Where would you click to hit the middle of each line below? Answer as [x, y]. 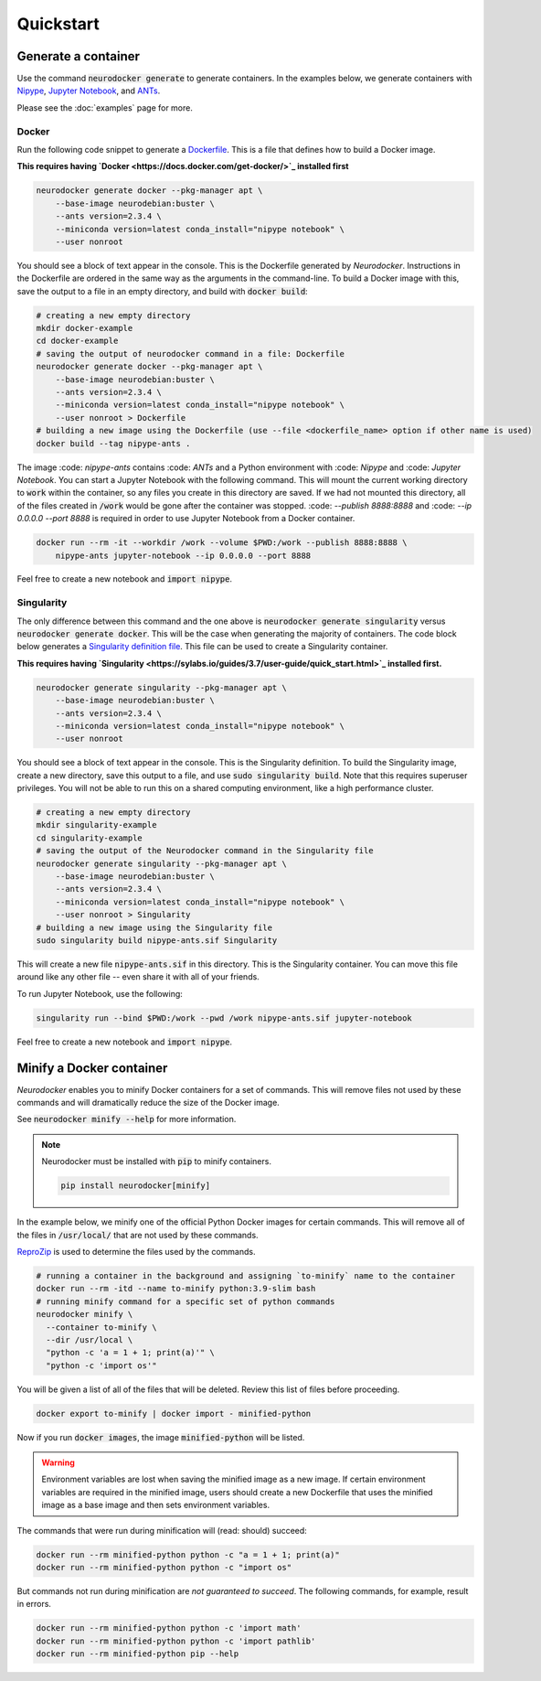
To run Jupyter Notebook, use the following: [100, 993]
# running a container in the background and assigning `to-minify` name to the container [246, 1275]
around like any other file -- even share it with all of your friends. [138, 977]
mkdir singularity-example [96, 825]
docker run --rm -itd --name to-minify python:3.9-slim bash [176, 1289]
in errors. [34, 1604]
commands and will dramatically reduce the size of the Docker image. [149, 1103]
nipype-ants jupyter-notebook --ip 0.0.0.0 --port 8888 [183, 555]
